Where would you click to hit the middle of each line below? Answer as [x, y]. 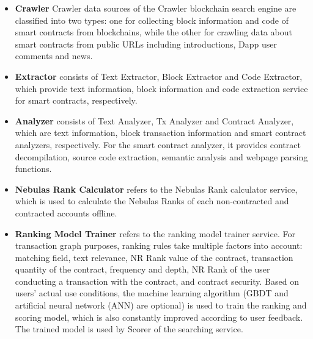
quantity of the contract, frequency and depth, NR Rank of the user [142, 269]
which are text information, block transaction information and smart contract [160, 133]
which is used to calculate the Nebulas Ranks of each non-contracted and [152, 201]
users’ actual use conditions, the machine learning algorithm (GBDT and [152, 293]
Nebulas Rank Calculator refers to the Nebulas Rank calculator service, [156, 189]
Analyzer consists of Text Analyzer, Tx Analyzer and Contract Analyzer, [154, 120]
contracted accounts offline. [66, 212]
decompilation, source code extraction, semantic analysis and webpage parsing [161, 156]
